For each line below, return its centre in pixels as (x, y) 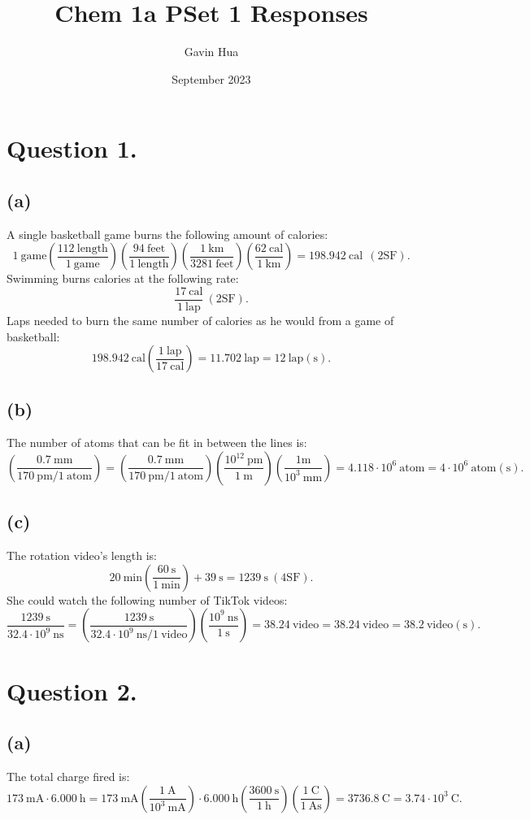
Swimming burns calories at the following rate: (123, 278)
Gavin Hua (211, 52)
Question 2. (72, 690)
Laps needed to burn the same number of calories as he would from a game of (200, 320)
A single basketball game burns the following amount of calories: (167, 234)
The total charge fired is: (68, 776)
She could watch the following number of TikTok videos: (147, 599)
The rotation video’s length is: (82, 555)
